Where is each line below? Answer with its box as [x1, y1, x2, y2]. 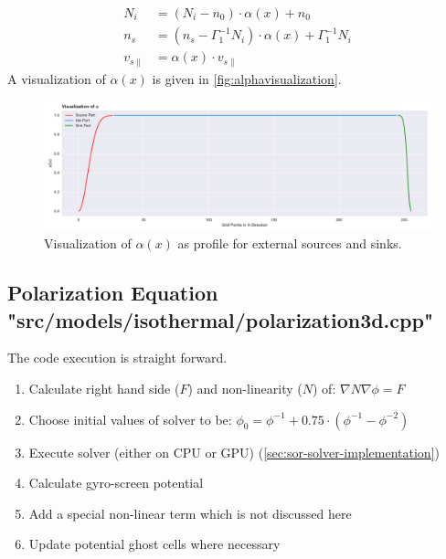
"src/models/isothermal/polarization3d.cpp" [7, 305, 433, 333]
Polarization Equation [7, 279, 218, 307]
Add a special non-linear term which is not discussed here [28, 503, 352, 522]
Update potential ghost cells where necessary [28, 534, 281, 554]
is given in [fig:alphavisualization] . [152, 69, 342, 88]
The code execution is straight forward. [7, 348, 228, 367]
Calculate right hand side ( [28, 378, 180, 397]
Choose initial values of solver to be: [28, 409, 232, 428]
